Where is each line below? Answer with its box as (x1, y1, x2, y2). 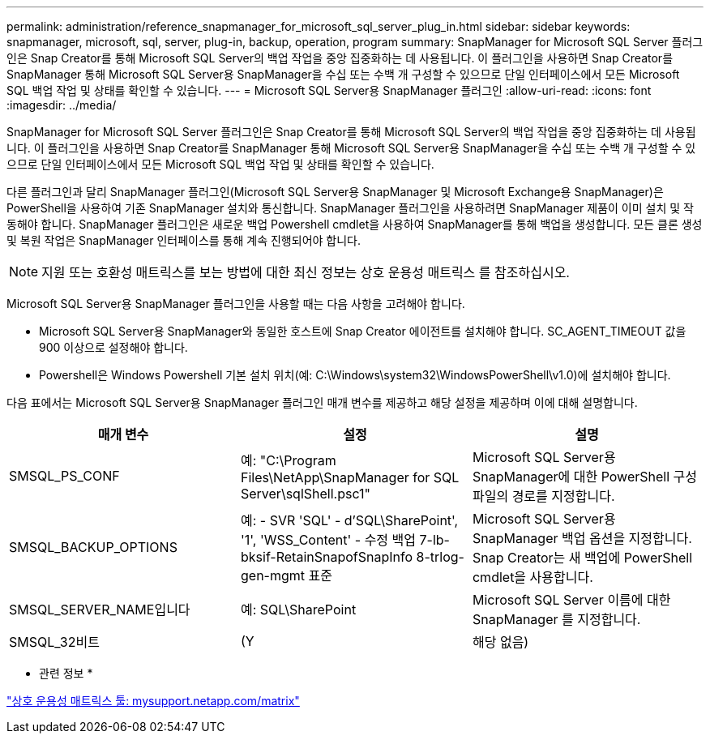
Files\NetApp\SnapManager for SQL (240, 469, 460, 485)
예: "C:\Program (240, 452, 336, 468)
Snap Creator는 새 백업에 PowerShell (472, 550, 693, 566)
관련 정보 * (39, 666, 93, 680)
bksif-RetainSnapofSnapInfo (240, 549, 413, 565)
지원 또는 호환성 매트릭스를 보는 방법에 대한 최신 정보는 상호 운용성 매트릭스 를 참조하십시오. (41, 264, 570, 280)
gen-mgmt (240, 567, 306, 584)
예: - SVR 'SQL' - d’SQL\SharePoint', (240, 512, 459, 528)
